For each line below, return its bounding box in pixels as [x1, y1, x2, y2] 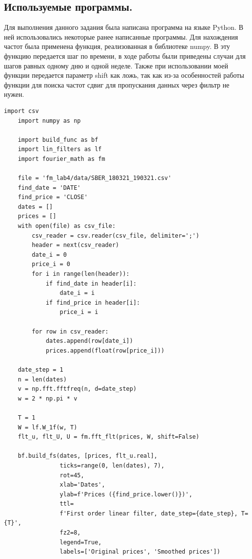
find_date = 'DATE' [18, 184, 81, 191]
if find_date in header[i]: [45, 280, 137, 287]
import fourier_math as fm [18, 155, 105, 162]
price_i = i [59, 309, 98, 316]
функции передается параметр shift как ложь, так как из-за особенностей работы [4, 70, 244, 80]
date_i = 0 [32, 251, 67, 258]
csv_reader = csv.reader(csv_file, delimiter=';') [32, 232, 199, 239]
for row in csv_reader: [32, 328, 109, 335]
